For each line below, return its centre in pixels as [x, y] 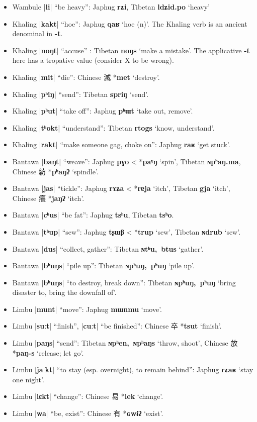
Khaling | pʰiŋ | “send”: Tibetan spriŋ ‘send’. [80, 94]
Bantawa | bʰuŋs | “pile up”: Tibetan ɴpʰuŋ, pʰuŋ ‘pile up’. [103, 266]
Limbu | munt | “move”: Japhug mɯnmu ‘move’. [87, 309]
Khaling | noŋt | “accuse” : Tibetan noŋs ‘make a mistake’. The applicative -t [131, 50]
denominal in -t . [37, 33]
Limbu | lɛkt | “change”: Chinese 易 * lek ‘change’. [88, 396]
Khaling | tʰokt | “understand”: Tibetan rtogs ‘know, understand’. [113, 127]
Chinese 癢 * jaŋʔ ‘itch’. [48, 198]
